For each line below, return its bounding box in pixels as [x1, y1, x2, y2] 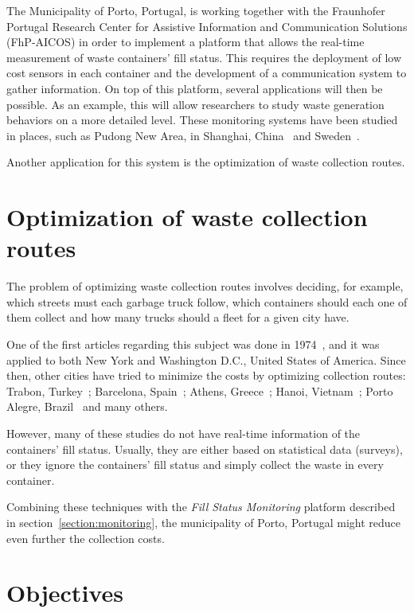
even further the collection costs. [6, 529, 165, 546]
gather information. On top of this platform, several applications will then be [6, 80, 383, 96]
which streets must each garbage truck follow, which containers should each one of [6, 293, 408, 310]
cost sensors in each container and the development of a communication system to [6, 64, 407, 81]
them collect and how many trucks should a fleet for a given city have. [6, 309, 350, 326]
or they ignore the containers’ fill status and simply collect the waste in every [6, 456, 384, 473]
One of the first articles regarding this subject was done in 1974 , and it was [6, 336, 380, 353]
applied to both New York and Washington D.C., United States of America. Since [6, 351, 406, 368]
